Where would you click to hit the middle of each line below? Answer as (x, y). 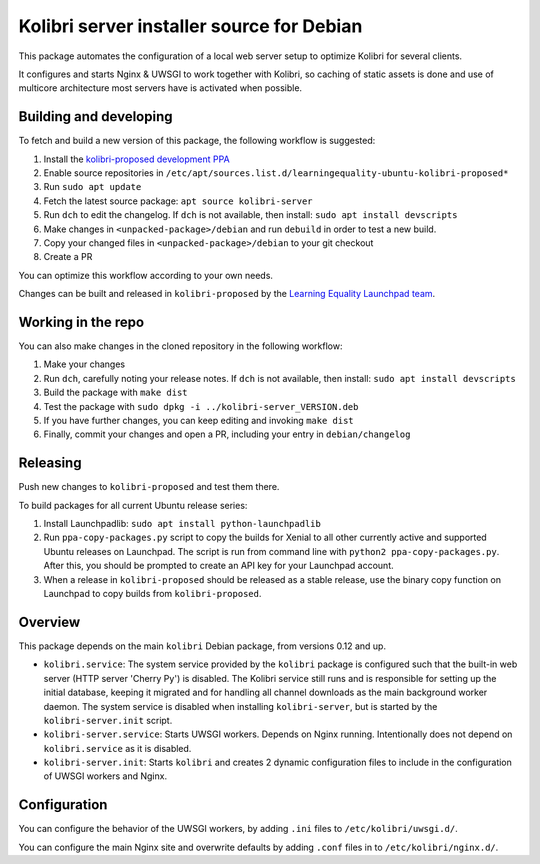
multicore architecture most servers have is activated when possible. (160, 88)
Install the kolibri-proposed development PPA (136, 159)
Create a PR (68, 257)
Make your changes (84, 364)
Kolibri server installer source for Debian (190, 26)
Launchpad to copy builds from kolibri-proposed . (152, 594)
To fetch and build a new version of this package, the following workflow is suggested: (197, 141)
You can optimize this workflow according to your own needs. (146, 275)
